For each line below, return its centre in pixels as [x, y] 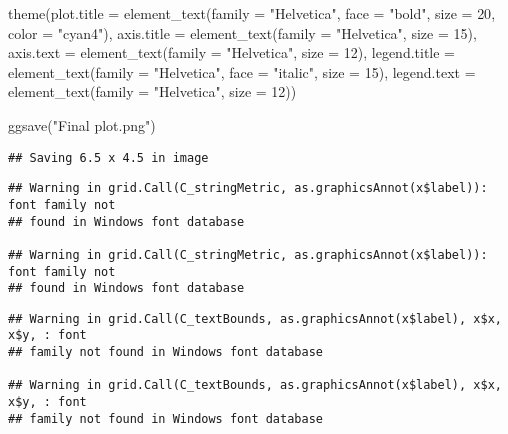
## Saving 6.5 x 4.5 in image [108, 157]
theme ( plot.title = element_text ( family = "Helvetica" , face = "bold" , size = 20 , [252, 13]
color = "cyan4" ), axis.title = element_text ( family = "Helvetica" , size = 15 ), [242, 32]
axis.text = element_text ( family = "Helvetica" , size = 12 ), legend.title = [232, 52]
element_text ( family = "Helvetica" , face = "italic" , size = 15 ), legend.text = [242, 71]
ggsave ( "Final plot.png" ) [82, 124]
